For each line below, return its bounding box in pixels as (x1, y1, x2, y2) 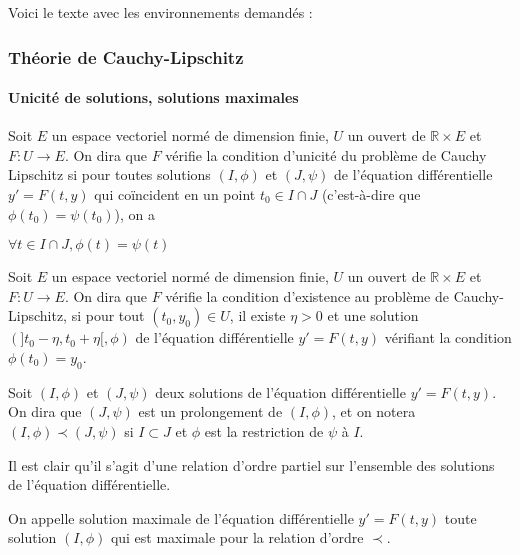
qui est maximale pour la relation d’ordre (110, 527, 364, 548)
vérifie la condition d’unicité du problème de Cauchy (165, 144, 487, 165)
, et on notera (332, 401, 416, 422)
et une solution (327, 305, 419, 326)
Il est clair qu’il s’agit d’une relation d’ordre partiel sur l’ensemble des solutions (8, 454, 495, 475)
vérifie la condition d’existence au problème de (165, 285, 450, 306)
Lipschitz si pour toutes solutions (8, 164, 211, 185)
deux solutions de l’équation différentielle (155, 381, 406, 402)
